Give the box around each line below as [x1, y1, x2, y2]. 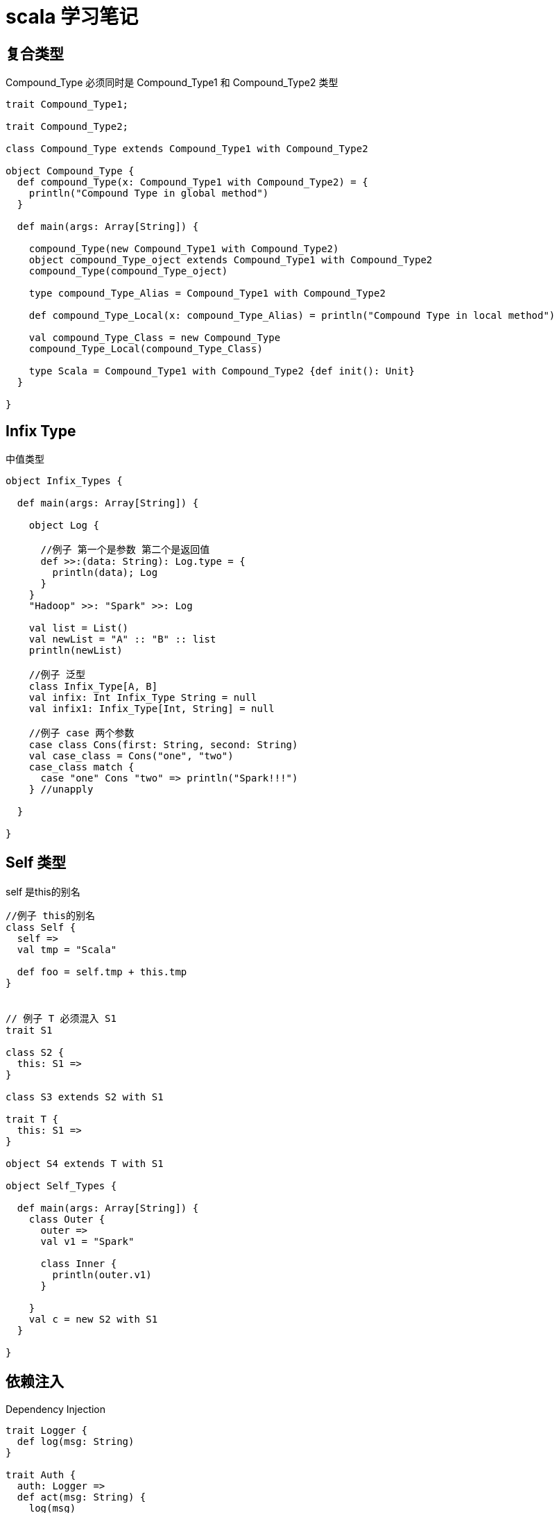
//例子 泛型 [28, 669, 86, 681]
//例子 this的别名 [6, 909, 96, 921]
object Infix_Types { [6, 475, 123, 487]
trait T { [6, 1113, 58, 1125]
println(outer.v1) [52, 1268, 152, 1280]
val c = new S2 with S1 [28, 1313, 158, 1325]
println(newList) [28, 645, 123, 656]
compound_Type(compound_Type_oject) [28, 265, 228, 277]
